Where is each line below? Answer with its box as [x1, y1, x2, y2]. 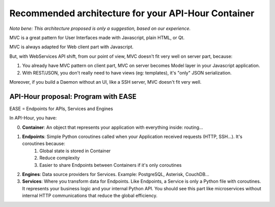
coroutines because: [22, 141, 66, 147]
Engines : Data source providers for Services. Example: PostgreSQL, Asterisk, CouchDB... [22, 171, 210, 177]
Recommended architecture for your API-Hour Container [9, 8, 255, 19]
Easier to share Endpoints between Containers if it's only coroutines [39, 162, 182, 168]
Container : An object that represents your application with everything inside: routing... [22, 124, 203, 130]
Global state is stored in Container [39, 148, 111, 154]
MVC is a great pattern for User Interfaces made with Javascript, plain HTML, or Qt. [9, 34, 185, 41]
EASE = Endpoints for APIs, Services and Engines [9, 106, 113, 112]
